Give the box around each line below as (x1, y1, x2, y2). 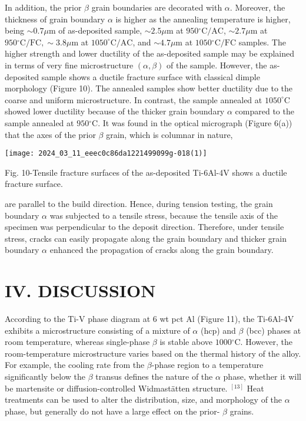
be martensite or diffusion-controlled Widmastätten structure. (5, 381, 228, 394)
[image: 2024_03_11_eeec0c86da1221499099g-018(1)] (5, 149, 207, 158)
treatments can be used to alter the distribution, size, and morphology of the (5, 393, 282, 406)
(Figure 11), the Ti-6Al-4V (197, 313, 294, 325)
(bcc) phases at (246, 324, 301, 336)
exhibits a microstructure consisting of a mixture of (5, 324, 190, 336)
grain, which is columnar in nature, (106, 128, 233, 140)
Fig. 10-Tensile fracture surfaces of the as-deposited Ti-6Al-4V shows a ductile (5, 166, 287, 178)
